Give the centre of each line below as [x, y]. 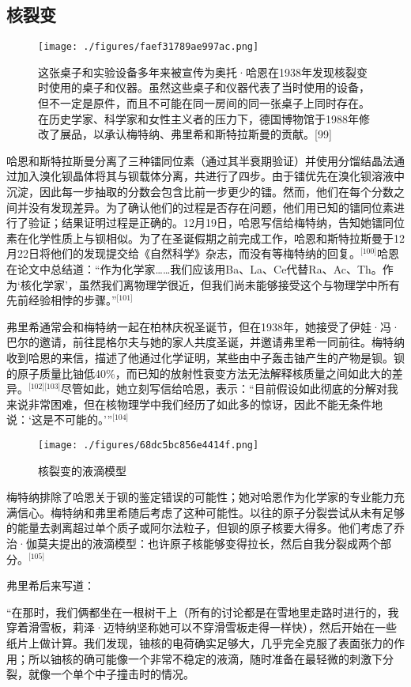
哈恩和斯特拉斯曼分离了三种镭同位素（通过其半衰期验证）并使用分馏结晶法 [200, 160]
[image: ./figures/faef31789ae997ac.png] [149, 47]
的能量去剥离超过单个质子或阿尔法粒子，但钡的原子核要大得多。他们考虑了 [200, 528]
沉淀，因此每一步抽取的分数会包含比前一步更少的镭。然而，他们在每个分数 [200, 192]
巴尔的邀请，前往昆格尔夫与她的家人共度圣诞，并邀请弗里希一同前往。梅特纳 [205, 342]
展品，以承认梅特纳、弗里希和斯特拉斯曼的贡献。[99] [196, 134]
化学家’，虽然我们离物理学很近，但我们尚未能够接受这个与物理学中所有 [215, 284]
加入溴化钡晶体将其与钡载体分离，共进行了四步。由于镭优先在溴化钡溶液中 [211, 176]
